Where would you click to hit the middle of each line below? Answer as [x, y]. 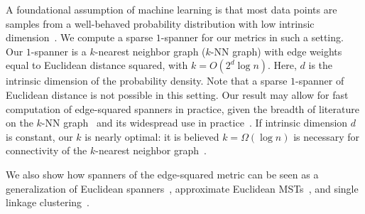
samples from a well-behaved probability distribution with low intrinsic [160, 23]
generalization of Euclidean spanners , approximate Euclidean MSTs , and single [182, 188]
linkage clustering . [48, 202]
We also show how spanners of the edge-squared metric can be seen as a [162, 174]
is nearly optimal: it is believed [152, 136]
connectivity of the [47, 150]
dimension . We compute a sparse [80, 37]
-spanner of [320, 81]
